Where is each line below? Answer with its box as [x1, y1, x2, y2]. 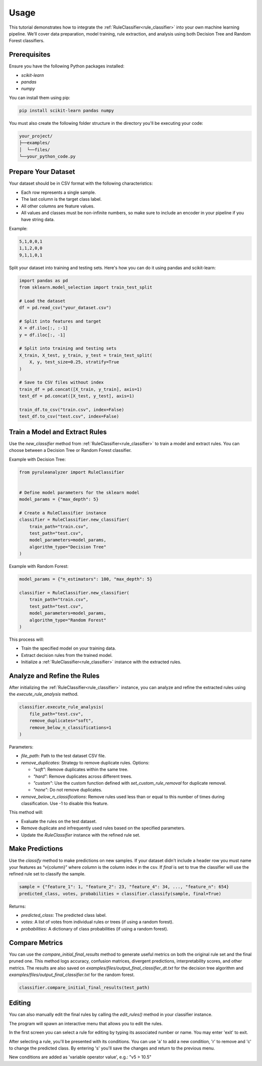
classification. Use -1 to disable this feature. [21, 801, 109, 807]
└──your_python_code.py [19, 154, 76, 159]
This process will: [9, 636, 44, 642]
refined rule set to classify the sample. [9, 871, 86, 877]
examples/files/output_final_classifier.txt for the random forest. [9, 972, 135, 978]
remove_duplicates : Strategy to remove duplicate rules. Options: [21, 759, 150, 765]
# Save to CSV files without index [19, 379, 104, 385]
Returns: [9, 903, 26, 909]
